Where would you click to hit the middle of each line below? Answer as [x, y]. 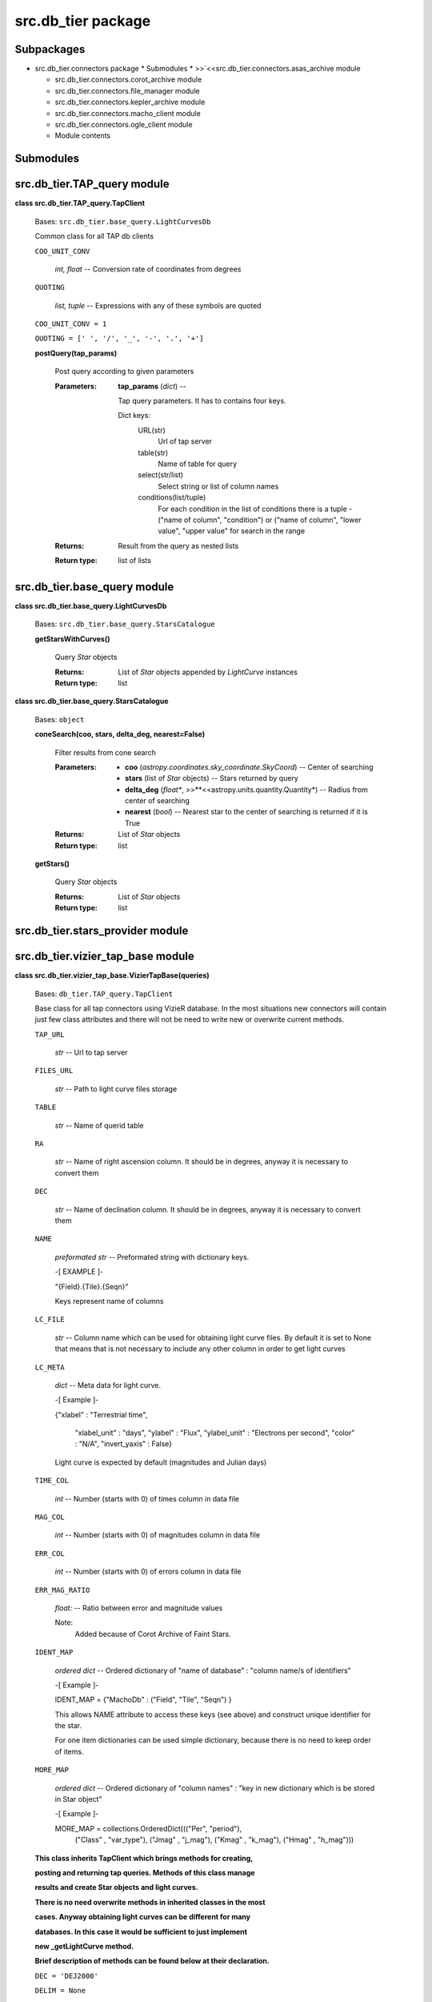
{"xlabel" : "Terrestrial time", [101, 1414]
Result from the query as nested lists [178, 545]
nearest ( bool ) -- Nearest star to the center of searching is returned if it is [246, 812]
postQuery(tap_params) [76, 353]
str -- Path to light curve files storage [116, 1088]
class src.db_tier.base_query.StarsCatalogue [92, 702]
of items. [69, 1751]
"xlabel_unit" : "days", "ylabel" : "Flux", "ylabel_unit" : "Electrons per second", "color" [215, 1433]
